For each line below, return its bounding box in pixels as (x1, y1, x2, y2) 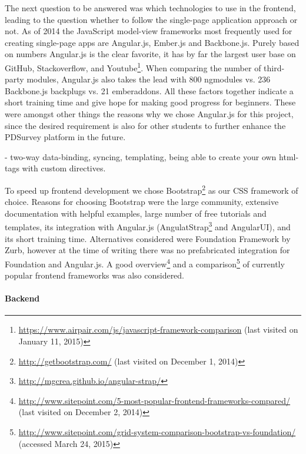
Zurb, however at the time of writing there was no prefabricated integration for (5, 244, 290, 256)
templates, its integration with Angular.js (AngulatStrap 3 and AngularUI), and (5, 219, 291, 233)
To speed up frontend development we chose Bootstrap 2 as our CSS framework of (5, 182, 298, 196)
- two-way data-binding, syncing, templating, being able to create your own (5, 150, 277, 163)
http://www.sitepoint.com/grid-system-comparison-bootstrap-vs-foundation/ (18, 426, 296, 438)
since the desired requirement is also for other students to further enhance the (5, 119, 286, 131)
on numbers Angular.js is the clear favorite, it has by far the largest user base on (5, 48, 296, 60)
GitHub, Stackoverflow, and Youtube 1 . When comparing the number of (5, 59, 261, 74)
